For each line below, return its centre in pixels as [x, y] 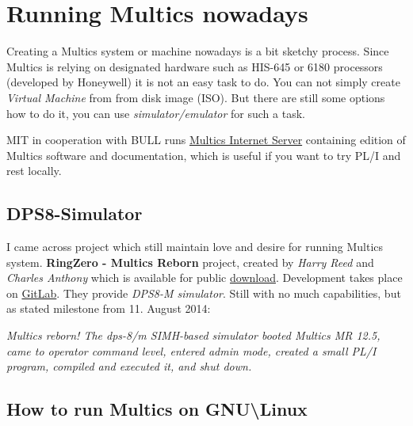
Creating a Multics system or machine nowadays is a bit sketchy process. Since [198, 51]
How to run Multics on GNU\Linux [157, 409]
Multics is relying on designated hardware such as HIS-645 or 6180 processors [195, 66]
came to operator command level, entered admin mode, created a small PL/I [191, 350]
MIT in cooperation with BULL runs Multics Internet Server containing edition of [206, 140]
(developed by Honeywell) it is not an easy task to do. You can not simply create [203, 82]
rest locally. [34, 171]
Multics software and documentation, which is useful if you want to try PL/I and [204, 155]
